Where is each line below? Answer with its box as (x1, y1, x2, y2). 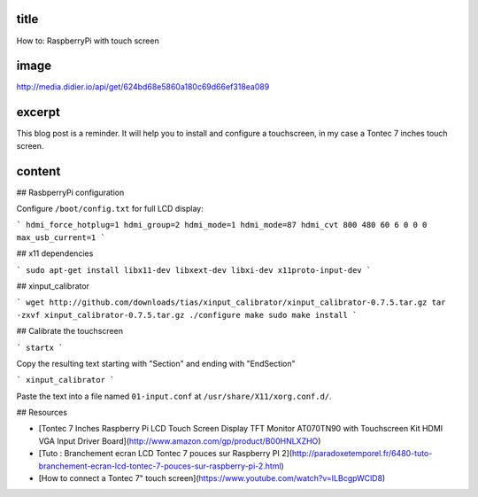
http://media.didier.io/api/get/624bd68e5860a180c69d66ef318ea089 (16, 82, 270, 92)
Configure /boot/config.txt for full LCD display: (16, 204, 204, 214)
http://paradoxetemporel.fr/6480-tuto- (291, 448, 433, 459)
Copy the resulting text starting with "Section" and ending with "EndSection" (16, 358, 296, 369)
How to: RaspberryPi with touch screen (16, 35, 159, 46)
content (16, 164, 61, 179)
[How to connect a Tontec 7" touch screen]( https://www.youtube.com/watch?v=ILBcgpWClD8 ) (38, 473, 386, 484)
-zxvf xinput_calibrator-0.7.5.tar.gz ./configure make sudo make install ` (16, 310, 358, 320)
